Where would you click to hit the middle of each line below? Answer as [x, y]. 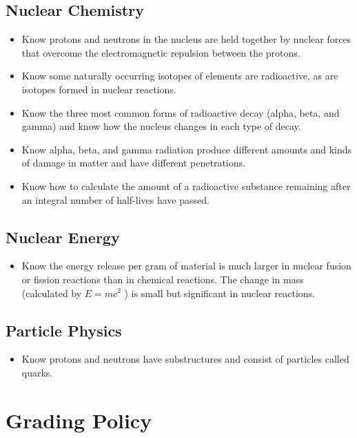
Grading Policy [79, 420]
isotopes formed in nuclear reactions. [99, 89]
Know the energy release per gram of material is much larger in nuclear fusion [186, 266]
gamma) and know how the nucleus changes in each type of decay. [161, 126]
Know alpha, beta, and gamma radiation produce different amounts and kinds [187, 149]
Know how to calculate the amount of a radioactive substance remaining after [186, 185]
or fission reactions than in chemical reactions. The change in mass [163, 279]
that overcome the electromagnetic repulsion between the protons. [161, 52]
